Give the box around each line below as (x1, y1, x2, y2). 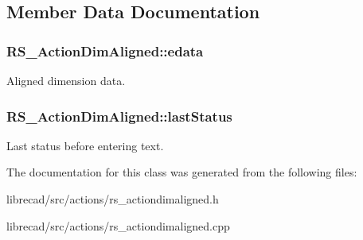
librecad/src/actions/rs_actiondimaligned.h (6, 191, 219, 207)
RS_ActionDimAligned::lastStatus (6, 106, 232, 126)
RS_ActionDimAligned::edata (6, 41, 204, 60)
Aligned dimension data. (6, 72, 126, 88)
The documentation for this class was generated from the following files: (6, 164, 357, 180)
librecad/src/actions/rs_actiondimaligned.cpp (6, 217, 230, 234)
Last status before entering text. (6, 137, 164, 153)
